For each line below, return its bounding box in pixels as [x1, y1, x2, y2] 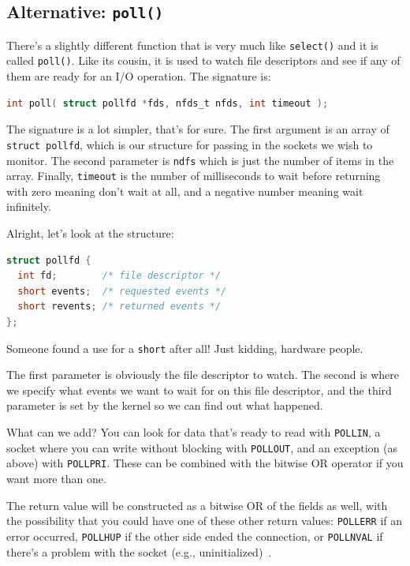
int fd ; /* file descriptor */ [17, 270, 222, 282]
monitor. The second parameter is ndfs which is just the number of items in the [6, 152, 394, 168]
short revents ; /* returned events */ [17, 301, 222, 313]
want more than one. [6, 470, 106, 486]
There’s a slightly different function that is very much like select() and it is [6, 36, 378, 53]
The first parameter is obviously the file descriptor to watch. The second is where [6, 366, 400, 383]
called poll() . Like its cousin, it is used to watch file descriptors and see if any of [6, 52, 401, 69]
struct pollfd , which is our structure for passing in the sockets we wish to [6, 136, 373, 152]
